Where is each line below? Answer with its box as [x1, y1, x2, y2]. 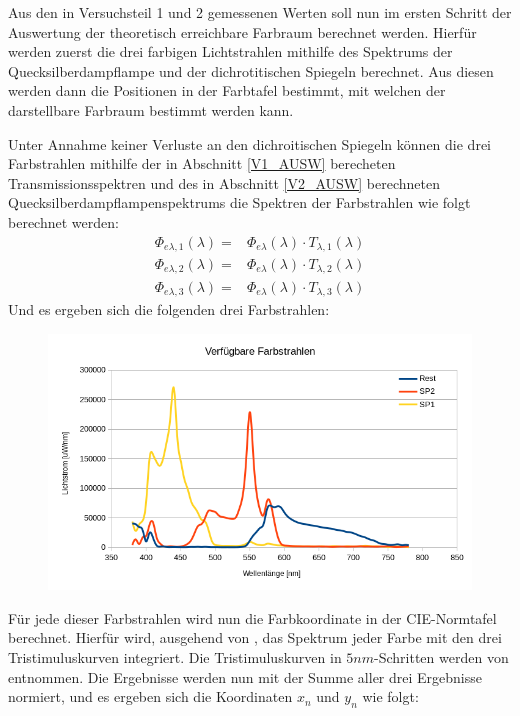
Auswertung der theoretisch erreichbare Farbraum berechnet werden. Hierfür [8, 21, 477, 42]
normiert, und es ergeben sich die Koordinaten [8, 686, 293, 707]
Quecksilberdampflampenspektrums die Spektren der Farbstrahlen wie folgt [8, 192, 471, 213]
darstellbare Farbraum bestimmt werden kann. [8, 99, 294, 120]
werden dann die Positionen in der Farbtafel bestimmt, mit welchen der [8, 80, 446, 101]
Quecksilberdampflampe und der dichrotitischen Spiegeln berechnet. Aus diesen [8, 60, 494, 81]
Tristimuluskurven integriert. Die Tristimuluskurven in [8, 646, 342, 667]
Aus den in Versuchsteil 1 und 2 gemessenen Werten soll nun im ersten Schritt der [8, 2, 512, 22]
